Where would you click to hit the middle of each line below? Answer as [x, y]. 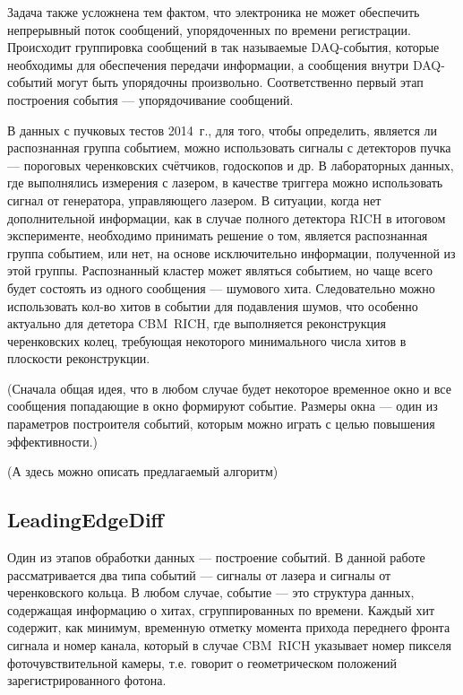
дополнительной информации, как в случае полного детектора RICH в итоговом [227, 217]
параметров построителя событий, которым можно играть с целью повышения [221, 424]
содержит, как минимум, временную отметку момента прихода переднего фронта [229, 627]
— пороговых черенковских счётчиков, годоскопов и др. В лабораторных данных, [231, 165]
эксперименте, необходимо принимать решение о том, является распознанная [218, 235]
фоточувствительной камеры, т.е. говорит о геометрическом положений [202, 662]
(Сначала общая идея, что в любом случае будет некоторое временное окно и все [229, 388]
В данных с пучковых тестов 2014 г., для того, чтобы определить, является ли [223, 130]
